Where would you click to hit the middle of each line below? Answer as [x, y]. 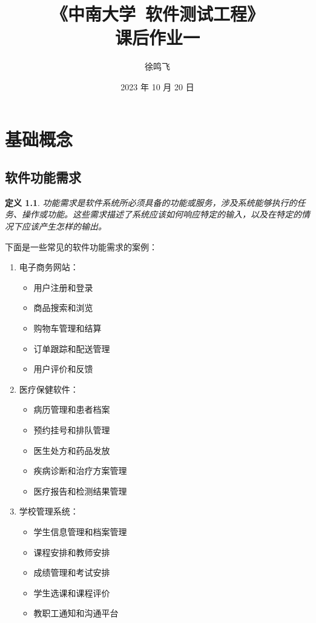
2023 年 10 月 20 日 [157, 86]
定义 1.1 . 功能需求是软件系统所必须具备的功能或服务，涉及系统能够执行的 [151, 202]
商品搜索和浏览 [63, 308]
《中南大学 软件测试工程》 [157, 14]
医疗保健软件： [49, 389]
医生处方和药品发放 [72, 450]
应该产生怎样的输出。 [64, 226]
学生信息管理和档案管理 [80, 531]
